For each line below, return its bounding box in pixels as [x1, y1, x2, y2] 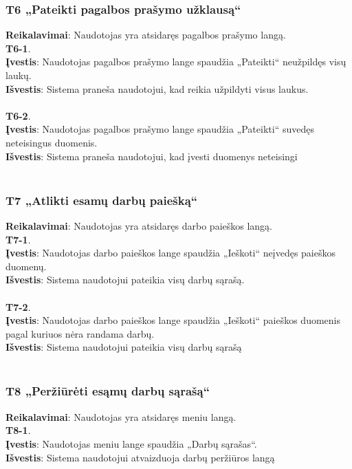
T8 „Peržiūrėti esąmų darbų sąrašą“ [5, 382, 210, 400]
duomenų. [5, 259, 47, 273]
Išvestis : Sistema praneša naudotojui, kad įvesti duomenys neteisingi [5, 149, 298, 163]
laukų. [5, 68, 32, 82]
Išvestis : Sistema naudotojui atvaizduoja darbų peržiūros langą [5, 450, 275, 464]
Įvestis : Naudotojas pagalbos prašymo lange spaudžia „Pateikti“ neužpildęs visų [5, 54, 346, 69]
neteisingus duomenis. [5, 135, 98, 149]
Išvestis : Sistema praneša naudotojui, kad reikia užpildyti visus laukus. [5, 81, 309, 96]
